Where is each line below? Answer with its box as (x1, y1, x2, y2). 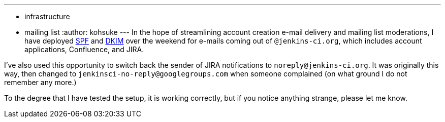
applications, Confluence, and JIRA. (24, 45, 144, 54)
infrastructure (24, 12, 70, 21)
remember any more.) (4, 78, 77, 87)
